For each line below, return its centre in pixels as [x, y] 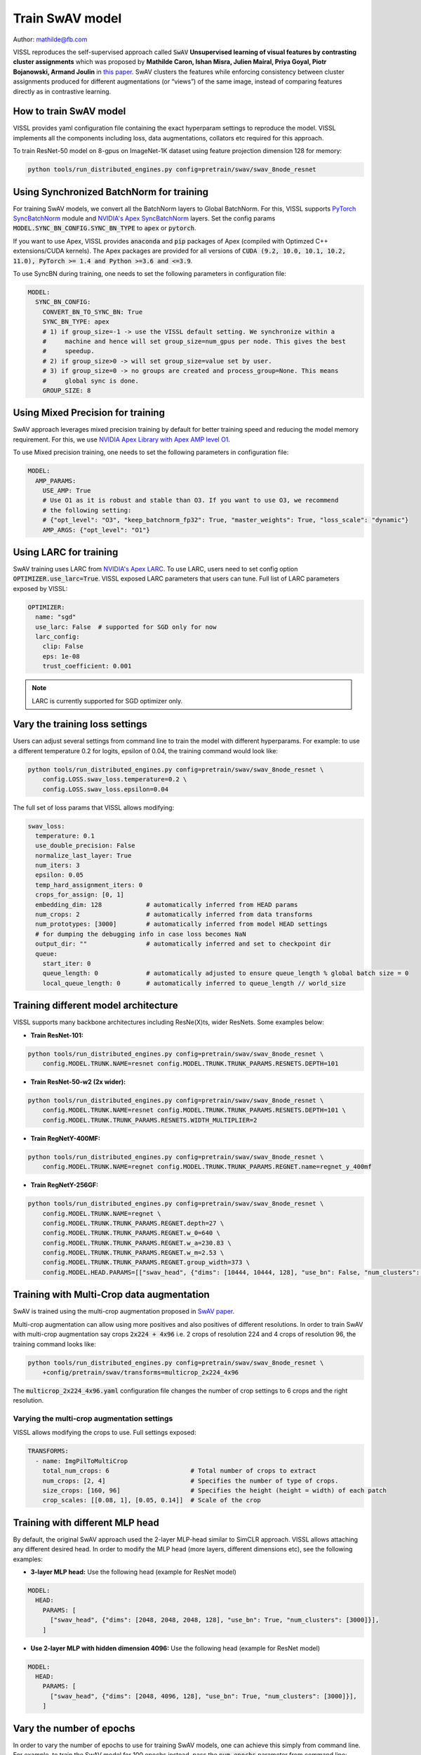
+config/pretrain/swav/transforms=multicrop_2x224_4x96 [141, 1372]
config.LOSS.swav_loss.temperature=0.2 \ [115, 780]
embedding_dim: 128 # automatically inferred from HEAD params [167, 905]
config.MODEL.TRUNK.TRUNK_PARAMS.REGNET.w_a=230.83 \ [137, 1243]
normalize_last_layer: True [83, 855]
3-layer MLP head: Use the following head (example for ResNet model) [133, 1572]
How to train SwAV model [69, 111]
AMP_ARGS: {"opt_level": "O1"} [96, 530]
